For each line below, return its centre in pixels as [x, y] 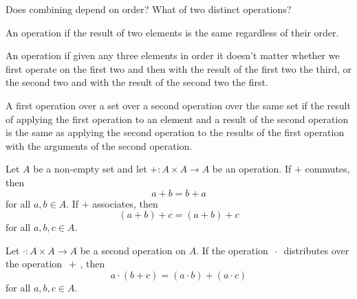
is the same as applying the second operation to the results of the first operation [175, 132]
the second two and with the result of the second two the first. [137, 82]
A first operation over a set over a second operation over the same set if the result [178, 105]
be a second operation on [133, 250]
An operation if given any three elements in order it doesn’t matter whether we [173, 55]
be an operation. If [252, 169]
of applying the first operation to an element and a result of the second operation [177, 119]
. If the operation [232, 250]
